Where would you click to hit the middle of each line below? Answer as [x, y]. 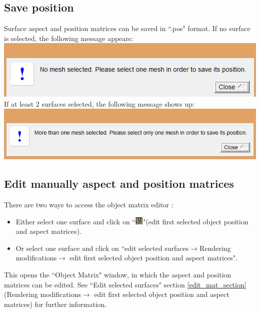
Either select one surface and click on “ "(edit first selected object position [132, 221]
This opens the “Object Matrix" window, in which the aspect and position [118, 275]
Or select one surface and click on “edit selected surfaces [102, 248]
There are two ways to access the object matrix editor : [89, 205]
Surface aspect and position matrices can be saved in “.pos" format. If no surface [127, 28]
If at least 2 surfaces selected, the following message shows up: [99, 103]
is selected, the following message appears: [69, 38]
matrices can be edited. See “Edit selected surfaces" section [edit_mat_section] [125, 284]
